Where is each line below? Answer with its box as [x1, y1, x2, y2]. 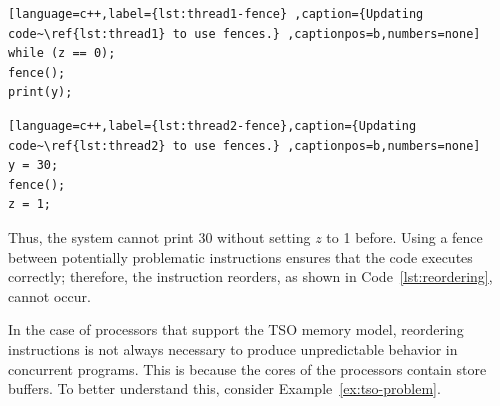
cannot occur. [8, 285, 91, 306]
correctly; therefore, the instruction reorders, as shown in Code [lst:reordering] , [8, 266, 493, 287]
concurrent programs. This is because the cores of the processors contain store [8, 358, 487, 379]
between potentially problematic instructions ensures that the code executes [8, 246, 473, 267]
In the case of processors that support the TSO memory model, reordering [8, 319, 464, 340]
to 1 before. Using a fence [326, 226, 483, 247]
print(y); [8, 85, 73, 100]
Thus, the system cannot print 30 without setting [8, 226, 311, 247]
